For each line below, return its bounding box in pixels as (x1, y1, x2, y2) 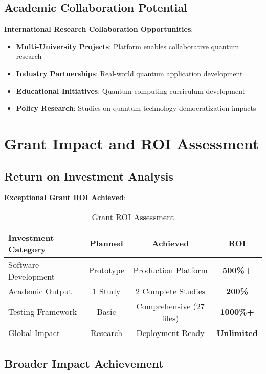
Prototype (88, 264, 125, 277)
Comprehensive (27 (136, 300, 205, 312)
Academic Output (8, 285, 72, 297)
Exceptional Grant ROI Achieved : (4, 192, 126, 203)
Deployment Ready (136, 326, 205, 339)
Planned (90, 237, 123, 249)
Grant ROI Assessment (92, 210, 174, 223)
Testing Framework (8, 306, 77, 318)
